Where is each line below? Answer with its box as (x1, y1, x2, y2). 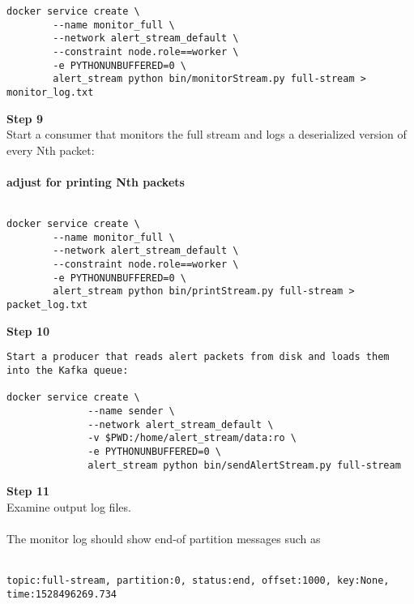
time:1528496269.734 (6, 588, 117, 600)
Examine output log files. (6, 498, 131, 515)
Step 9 (6, 109, 43, 126)
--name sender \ (87, 405, 175, 417)
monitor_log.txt (6, 86, 94, 98)
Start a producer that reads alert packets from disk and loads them (6, 351, 390, 363)
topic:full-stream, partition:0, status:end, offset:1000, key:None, (6, 575, 390, 587)
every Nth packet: (6, 141, 95, 158)
